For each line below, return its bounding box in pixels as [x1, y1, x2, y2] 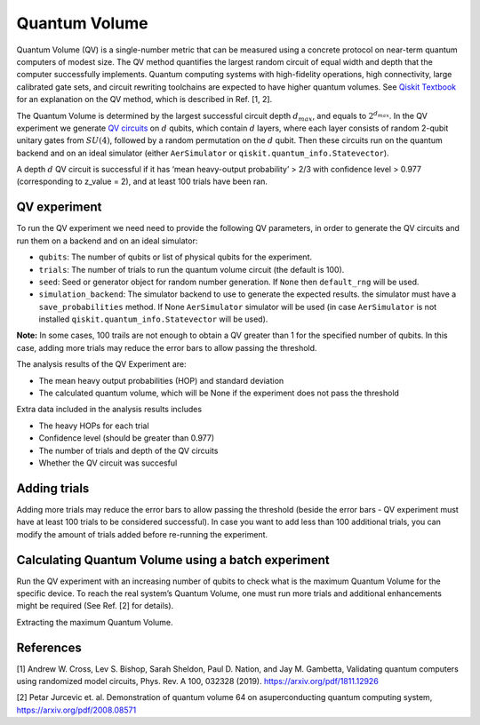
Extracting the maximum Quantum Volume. [16, 617, 173, 627]
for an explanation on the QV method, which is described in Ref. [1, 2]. [16, 94, 273, 105]
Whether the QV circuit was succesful [38, 458, 178, 468]
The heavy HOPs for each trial [38, 420, 150, 431]
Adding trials [16, 481, 90, 496]
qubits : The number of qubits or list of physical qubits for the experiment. [38, 251, 313, 262]
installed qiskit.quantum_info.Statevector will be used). [38, 314, 268, 324]
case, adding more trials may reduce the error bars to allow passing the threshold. [16, 342, 317, 353]
